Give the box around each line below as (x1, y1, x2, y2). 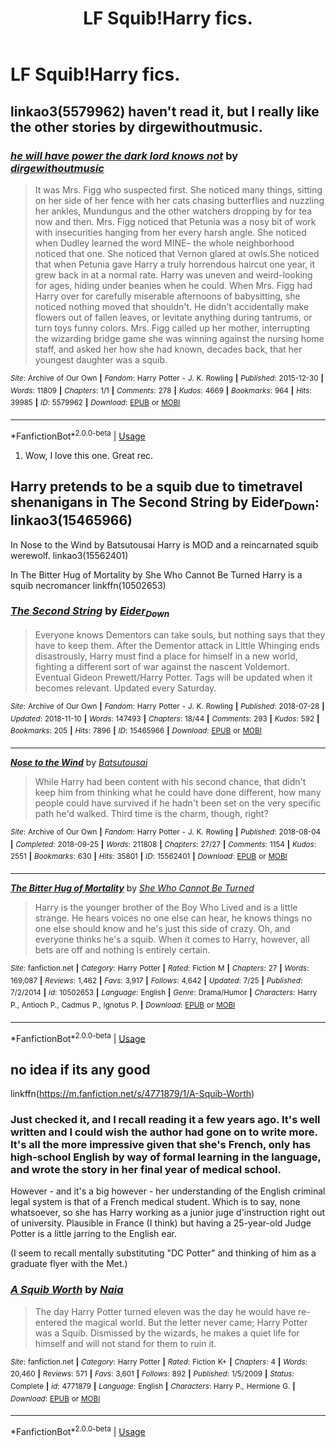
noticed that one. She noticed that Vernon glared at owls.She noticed (34, 247, 320, 259)
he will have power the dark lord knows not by (10, 148, 239, 162)
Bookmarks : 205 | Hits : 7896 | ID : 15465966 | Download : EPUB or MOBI (10, 726, 262, 736)
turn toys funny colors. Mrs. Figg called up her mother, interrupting (34, 322, 311, 334)
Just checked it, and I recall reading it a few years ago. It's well (10, 1113, 321, 1127)
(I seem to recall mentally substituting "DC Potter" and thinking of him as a (10, 1247, 317, 1259)
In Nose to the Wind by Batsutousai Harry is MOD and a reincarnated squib (10, 538, 319, 551)
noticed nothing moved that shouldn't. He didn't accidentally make (34, 300, 310, 312)
